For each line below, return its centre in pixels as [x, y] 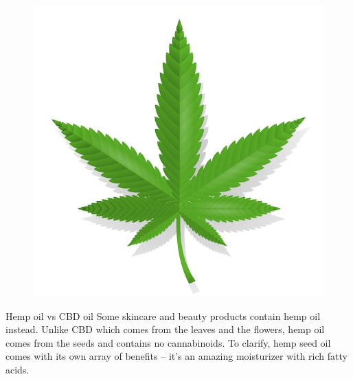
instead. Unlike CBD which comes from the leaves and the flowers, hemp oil [165, 329]
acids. [18, 369]
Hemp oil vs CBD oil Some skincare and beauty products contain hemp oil [163, 315]
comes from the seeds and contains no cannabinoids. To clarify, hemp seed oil [168, 342]
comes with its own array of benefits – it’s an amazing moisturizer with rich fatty [176, 356]
